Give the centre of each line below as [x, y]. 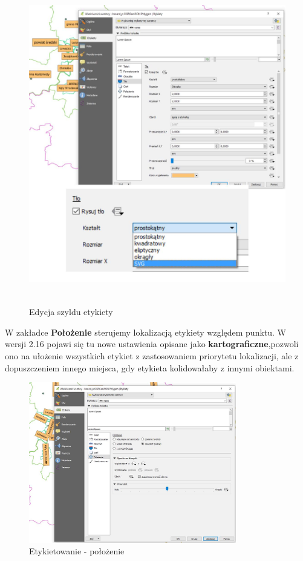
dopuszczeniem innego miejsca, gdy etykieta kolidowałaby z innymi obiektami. [150, 367]
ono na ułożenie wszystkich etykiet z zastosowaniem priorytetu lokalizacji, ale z [152, 356]
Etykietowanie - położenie [77, 551]
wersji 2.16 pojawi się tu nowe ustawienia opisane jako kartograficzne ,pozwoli [152, 344]
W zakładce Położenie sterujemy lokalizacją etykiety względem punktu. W [145, 332]
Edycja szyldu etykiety [71, 312]
